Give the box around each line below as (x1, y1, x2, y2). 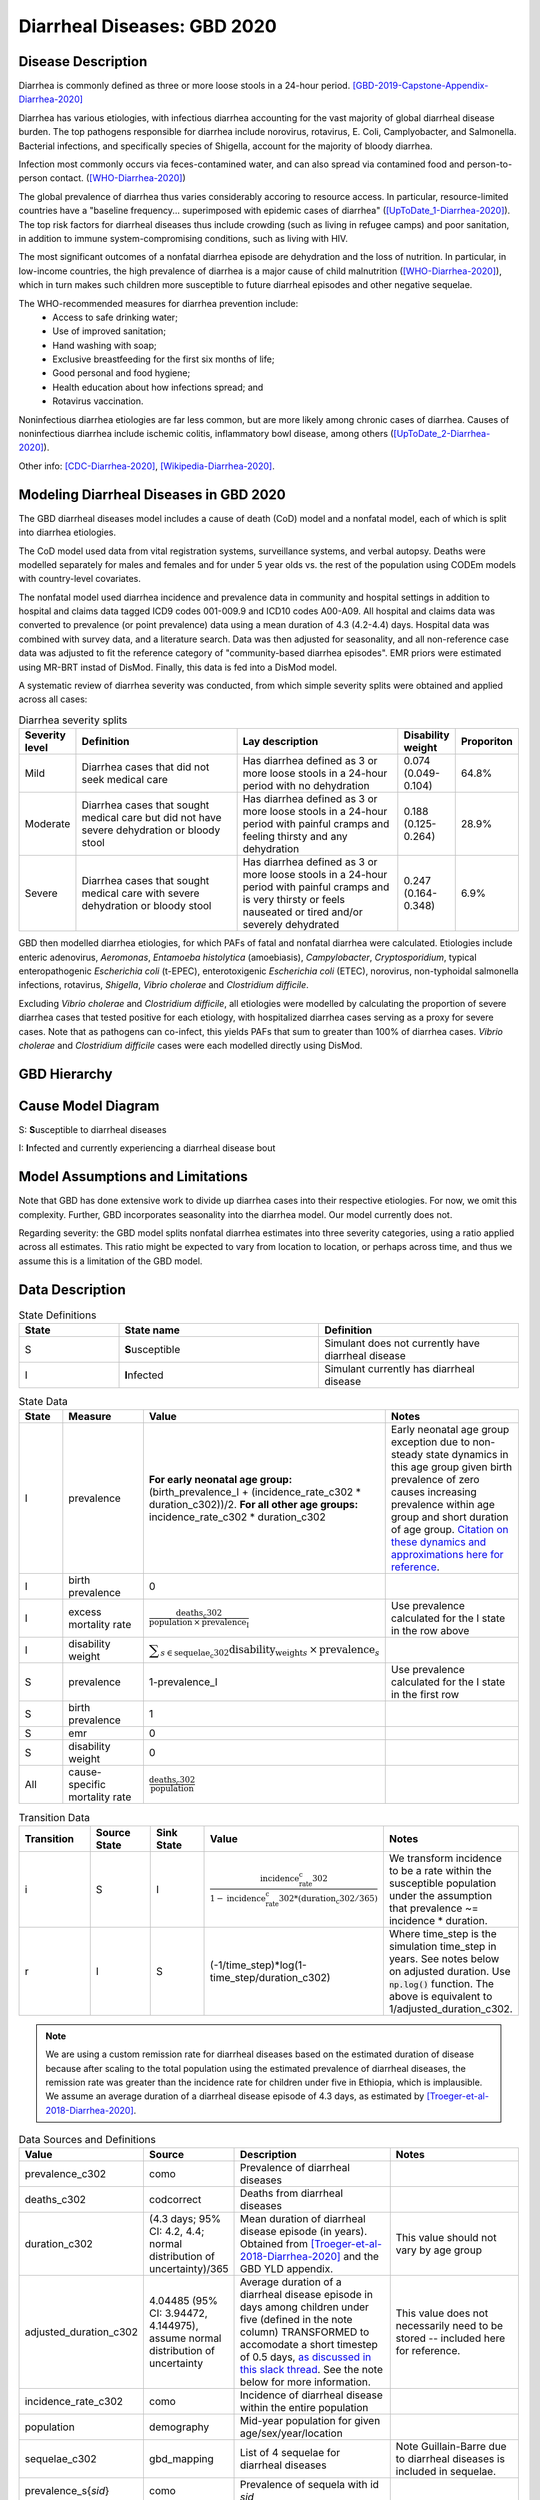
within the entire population (240, 2401, 369, 2415)
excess (68, 1605, 102, 1619)
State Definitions (18, 1308, 97, 1322)
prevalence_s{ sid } (24, 2484, 110, 2498)
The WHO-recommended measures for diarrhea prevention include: (18, 297, 299, 309)
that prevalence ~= (388, 1901, 479, 1915)
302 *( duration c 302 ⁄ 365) (278, 1893, 379, 1905)
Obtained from (240, 2237, 309, 2251)
